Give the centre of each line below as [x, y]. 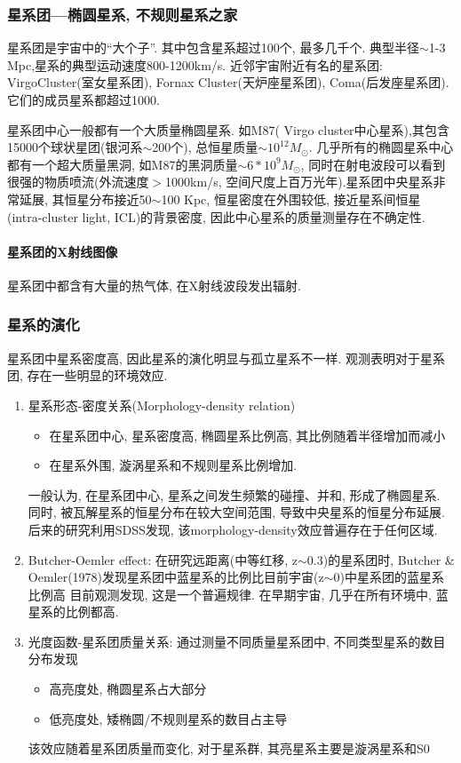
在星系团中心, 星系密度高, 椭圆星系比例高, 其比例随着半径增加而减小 [247, 435]
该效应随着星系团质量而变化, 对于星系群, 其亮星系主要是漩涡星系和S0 [229, 748]
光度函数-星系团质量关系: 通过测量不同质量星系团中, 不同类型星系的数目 [237, 641]
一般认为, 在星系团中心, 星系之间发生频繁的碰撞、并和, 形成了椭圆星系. [234, 494]
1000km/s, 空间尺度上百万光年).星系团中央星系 [299, 182]
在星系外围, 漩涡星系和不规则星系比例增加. [173, 465]
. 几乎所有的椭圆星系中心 [381, 147]
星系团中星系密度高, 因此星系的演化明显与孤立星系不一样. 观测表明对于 [214, 358]
